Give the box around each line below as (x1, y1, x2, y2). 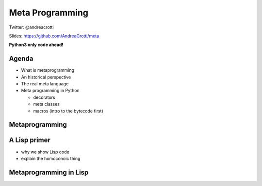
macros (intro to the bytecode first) (33, 108, 104, 114)
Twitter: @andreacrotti (9, 24, 54, 30)
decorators (33, 94, 55, 100)
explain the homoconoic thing (21, 155, 81, 161)
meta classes (33, 101, 60, 107)
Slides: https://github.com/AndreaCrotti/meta (9, 33, 99, 39)
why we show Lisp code (21, 149, 70, 155)
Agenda (9, 55, 33, 63)
